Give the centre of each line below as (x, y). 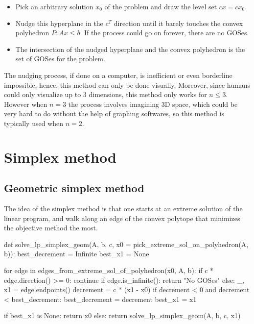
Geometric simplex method (74, 188)
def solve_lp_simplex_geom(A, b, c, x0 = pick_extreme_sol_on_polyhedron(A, (126, 244)
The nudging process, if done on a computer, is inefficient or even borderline (118, 75)
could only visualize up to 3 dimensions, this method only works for (105, 94)
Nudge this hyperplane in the (59, 23)
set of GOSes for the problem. (60, 59)
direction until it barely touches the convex (178, 23)
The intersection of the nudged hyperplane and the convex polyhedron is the (130, 49)
